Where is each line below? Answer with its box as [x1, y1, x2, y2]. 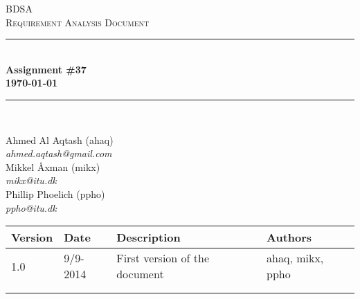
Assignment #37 [6, 62, 87, 76]
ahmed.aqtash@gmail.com [6, 146, 112, 161]
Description [116, 229, 181, 246]
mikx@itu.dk [6, 173, 57, 188]
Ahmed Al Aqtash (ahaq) [6, 132, 114, 147]
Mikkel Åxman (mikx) [6, 159, 100, 174]
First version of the [116, 250, 210, 266]
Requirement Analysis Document [6, 15, 150, 29]
